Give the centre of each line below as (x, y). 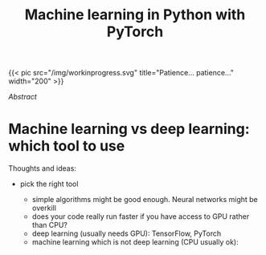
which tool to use (67, 146)
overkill (44, 208)
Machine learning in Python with (135, 15)
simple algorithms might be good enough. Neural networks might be (145, 200)
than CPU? (50, 225)
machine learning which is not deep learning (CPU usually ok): (135, 242)
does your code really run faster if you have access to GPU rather (141, 217)
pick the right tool (49, 184)
